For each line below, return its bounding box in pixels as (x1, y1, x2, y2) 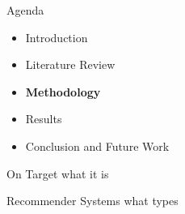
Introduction (25, 28, 88, 45)
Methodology (25, 83, 101, 100)
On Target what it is (6, 165, 109, 182)
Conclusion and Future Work (25, 137, 170, 154)
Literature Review (25, 56, 116, 73)
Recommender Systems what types (6, 192, 179, 209)
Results (25, 110, 62, 127)
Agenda (6, 2, 44, 18)
